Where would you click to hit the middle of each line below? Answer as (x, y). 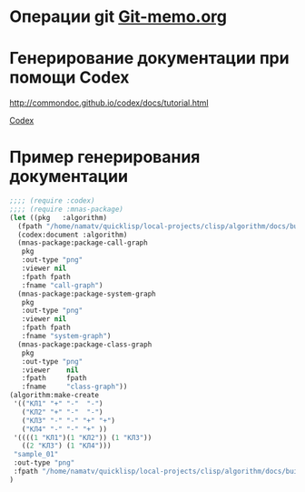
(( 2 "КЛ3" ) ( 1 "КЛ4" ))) (66, 446)
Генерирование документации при (149, 59)
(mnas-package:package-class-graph (85, 344)
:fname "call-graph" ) (62, 285)
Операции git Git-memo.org (118, 17)
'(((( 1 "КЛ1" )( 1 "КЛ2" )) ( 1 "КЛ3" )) (83, 437)
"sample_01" (36, 455)
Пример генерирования (105, 157)
